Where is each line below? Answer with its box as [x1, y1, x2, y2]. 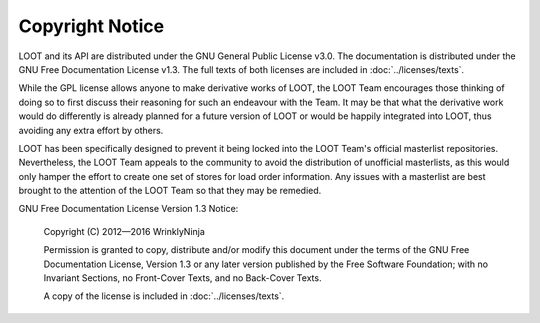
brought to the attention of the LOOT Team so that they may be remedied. [18, 185, 322, 197]
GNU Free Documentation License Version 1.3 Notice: [18, 203, 239, 215]
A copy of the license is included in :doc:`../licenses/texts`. [43, 290, 285, 302]
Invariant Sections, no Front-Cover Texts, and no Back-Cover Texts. [43, 272, 322, 284]
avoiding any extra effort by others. [18, 124, 164, 136]
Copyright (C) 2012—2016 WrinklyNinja [43, 225, 205, 237]
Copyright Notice [18, 15, 165, 37]
